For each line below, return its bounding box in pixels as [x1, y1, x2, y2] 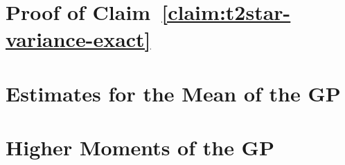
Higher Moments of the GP [6, 133, 274, 162]
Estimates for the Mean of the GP [6, 79, 341, 107]
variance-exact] [6, 25, 151, 53]
